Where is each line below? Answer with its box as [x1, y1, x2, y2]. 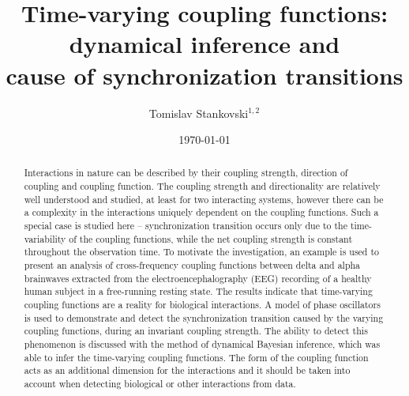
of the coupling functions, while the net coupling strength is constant [69, 232, 353, 245]
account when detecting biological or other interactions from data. [24, 376, 296, 390]
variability [24, 232, 66, 245]
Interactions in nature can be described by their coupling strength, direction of [24, 166, 348, 179]
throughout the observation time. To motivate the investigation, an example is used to [24, 245, 379, 258]
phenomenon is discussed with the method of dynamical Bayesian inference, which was [24, 338, 381, 351]
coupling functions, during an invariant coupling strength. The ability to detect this [24, 324, 368, 338]
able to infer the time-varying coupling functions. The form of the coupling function [24, 350, 369, 364]
